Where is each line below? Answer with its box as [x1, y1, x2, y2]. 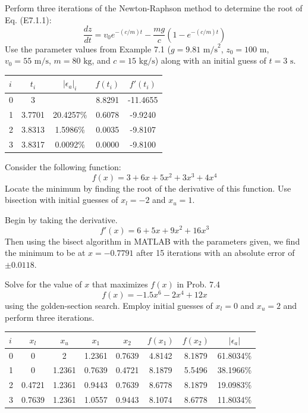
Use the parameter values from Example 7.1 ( [5, 42, 171, 55]
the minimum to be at [5, 246, 86, 259]
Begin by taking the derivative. [5, 213, 118, 226]
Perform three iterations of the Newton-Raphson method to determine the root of [5, 2, 303, 14]
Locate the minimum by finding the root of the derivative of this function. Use [5, 182, 291, 194]
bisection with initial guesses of [5, 193, 118, 206]
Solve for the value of [5, 278, 82, 290]
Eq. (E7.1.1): [5, 13, 52, 26]
